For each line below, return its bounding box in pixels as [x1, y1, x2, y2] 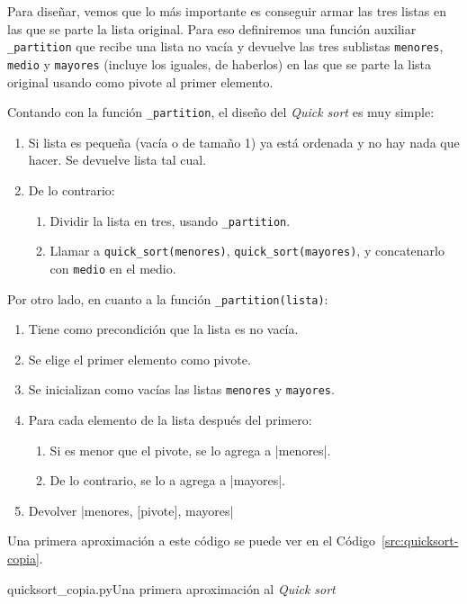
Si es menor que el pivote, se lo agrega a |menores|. [49, 440, 331, 459]
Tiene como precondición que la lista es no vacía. [28, 320, 299, 338]
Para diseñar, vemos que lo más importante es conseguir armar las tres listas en [7, 2, 446, 20]
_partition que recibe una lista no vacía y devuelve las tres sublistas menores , [7, 37, 444, 56]
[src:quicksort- [382, 531, 459, 550]
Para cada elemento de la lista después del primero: [28, 410, 312, 428]
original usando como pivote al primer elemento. [7, 72, 274, 91]
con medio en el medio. [49, 258, 176, 277]
